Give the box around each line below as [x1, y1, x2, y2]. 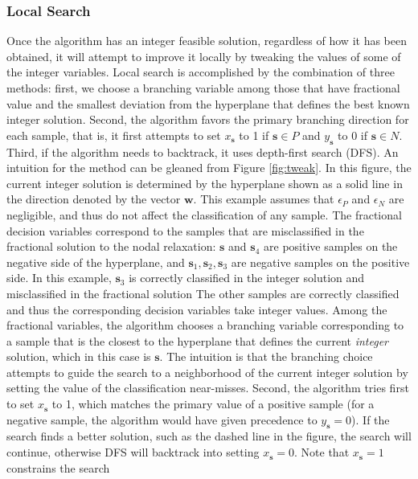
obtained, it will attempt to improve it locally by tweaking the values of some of [6, 47, 401, 64]
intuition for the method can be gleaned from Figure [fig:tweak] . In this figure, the [6, 159, 412, 176]
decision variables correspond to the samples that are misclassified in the [6, 222, 364, 239]
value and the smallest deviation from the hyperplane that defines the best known [6, 95, 410, 112]
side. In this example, [6, 269, 112, 286]
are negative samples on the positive [231, 253, 410, 270]
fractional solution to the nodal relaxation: [6, 238, 216, 255]
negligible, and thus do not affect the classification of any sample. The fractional [6, 206, 402, 223]
